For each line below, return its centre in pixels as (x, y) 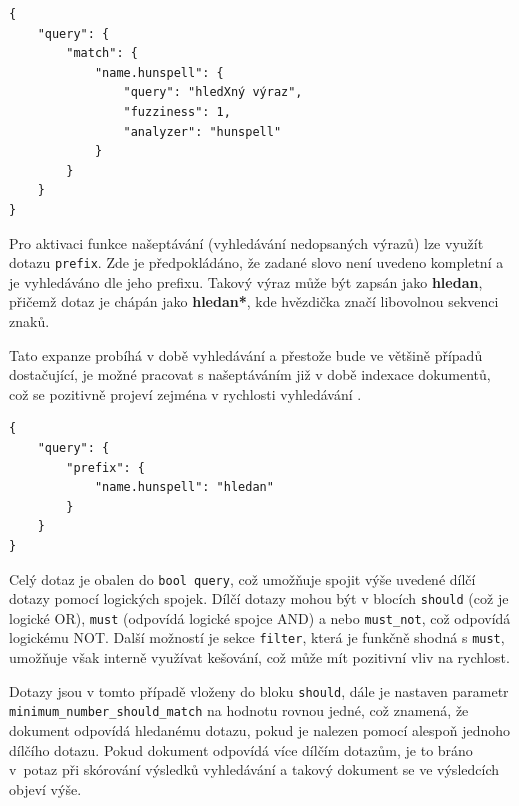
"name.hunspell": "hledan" (184, 487)
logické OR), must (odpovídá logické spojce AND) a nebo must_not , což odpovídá (260, 617)
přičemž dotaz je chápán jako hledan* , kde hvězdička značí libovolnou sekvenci (254, 301)
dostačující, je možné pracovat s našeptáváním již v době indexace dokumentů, (250, 374)
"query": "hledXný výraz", (213, 92)
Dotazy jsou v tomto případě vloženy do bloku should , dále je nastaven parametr (259, 690)
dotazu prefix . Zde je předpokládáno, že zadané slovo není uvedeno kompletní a (256, 262)
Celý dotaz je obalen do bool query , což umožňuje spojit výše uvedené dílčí (242, 578)
